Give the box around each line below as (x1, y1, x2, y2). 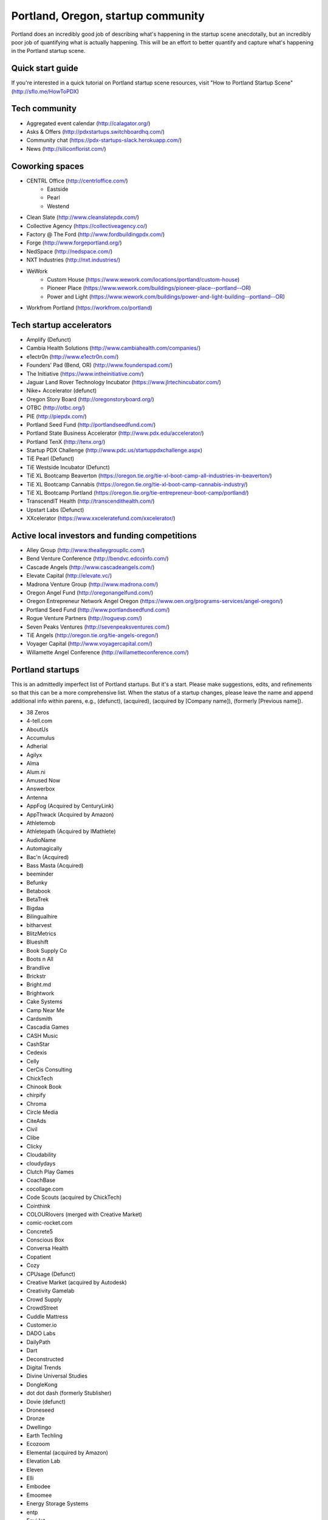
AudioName (26, 836, 56, 843)
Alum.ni (26, 768, 46, 775)
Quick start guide (11, 63, 78, 74)
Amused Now (26, 776, 61, 784)
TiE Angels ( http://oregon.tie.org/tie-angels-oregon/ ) (26, 632, 159, 638)
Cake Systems (26, 998, 63, 1006)
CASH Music (26, 1032, 58, 1039)
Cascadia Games (26, 1023, 69, 1031)
